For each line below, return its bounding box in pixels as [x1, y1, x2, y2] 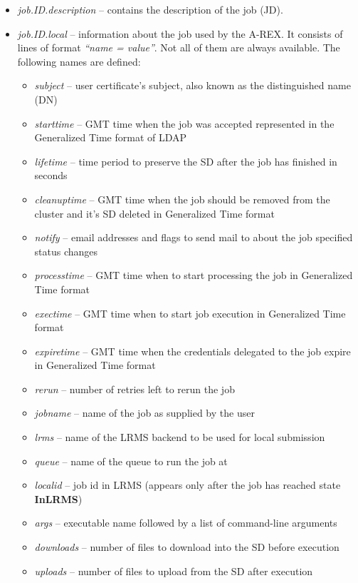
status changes [34, 243, 98, 258]
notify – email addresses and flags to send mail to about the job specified [34, 230, 353, 245]
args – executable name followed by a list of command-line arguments [34, 515, 337, 530]
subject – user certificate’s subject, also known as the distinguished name [34, 78, 351, 93]
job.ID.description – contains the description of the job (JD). [17, 2, 283, 16]
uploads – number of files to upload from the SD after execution [34, 563, 313, 578]
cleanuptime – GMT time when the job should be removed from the [34, 191, 330, 206]
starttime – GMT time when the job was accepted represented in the [34, 116, 335, 131]
